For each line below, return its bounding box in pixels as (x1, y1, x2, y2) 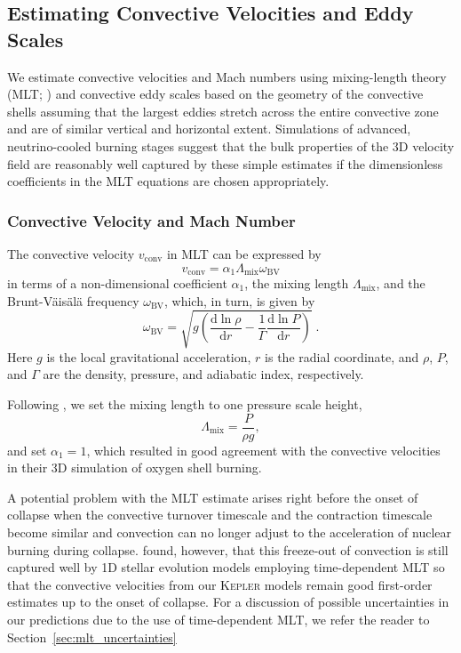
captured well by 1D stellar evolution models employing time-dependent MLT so (7, 558, 445, 576)
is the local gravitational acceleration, (46, 347, 251, 366)
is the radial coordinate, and (265, 347, 419, 366)
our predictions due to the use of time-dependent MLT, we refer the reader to (7, 609, 430, 628)
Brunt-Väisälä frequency (7, 291, 139, 310)
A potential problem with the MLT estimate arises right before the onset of (7, 488, 418, 506)
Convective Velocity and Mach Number (7, 209, 296, 231)
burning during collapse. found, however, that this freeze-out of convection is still (7, 540, 449, 559)
